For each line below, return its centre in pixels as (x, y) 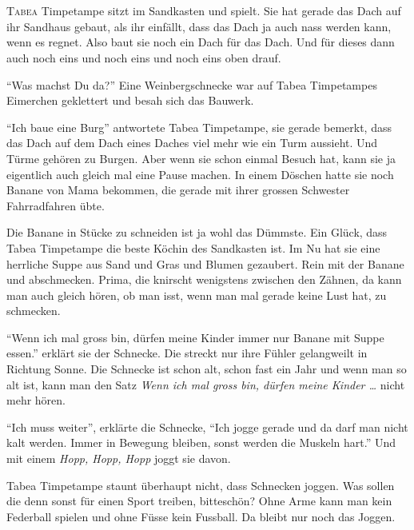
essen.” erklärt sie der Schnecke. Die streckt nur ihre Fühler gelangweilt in (187, 353)
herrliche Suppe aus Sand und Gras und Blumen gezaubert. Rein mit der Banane (205, 263)
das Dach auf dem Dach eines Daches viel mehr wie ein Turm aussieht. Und (192, 143)
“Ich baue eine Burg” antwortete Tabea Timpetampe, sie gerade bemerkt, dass (199, 127)
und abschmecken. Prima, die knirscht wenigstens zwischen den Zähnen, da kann (204, 279)
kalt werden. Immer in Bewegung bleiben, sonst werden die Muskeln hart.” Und (201, 442)
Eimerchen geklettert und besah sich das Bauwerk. (130, 100)
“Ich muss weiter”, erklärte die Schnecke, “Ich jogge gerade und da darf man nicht (207, 426)
